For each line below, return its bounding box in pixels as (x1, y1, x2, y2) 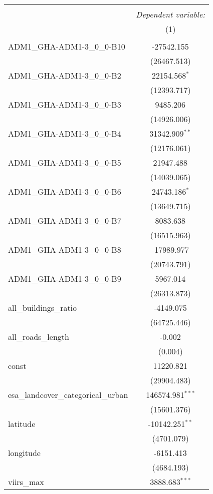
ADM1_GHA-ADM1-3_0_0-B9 (8, 273, 121, 284)
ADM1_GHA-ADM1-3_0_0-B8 (8, 244, 121, 255)
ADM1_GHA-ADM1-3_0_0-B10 (8, 41, 125, 52)
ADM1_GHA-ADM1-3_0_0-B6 (8, 186, 121, 197)
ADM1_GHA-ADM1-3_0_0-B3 (8, 99, 121, 110)
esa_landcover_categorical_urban (8, 389, 128, 400)
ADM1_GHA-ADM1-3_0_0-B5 (8, 157, 121, 168)
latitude (8, 418, 36, 429)
